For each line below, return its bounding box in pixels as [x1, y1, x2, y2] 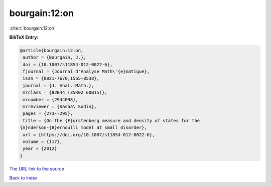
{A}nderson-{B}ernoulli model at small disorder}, [20, 125, 148, 130]
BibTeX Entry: [9, 34, 39, 40]
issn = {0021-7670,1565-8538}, [23, 76, 100, 81]
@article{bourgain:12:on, [20, 48, 84, 53]
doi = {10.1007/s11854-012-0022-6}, [23, 62, 113, 67]
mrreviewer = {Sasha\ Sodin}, [23, 104, 97, 110]
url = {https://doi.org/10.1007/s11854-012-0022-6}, [23, 132, 155, 137]
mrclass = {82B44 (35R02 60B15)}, [23, 90, 107, 95]
